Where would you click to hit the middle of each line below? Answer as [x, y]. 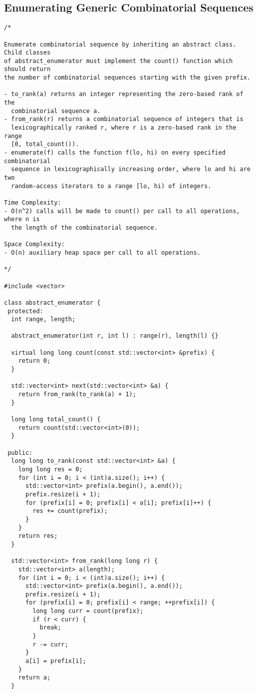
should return [27, 69]
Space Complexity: [34, 244]
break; [50, 628]
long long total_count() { [56, 420]
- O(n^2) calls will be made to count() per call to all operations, [122, 211]
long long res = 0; [50, 469]
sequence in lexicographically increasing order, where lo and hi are [131, 169]
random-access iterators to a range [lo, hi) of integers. [111, 186]
